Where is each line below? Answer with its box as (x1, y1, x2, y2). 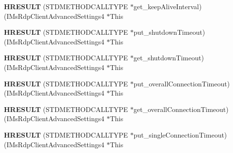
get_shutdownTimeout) (133, 53, 204, 63)
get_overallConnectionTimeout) (133, 104, 229, 114)
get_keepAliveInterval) (133, 1, 202, 11)
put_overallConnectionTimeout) (133, 78, 230, 88)
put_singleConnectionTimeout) (133, 129, 227, 139)
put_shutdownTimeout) (133, 27, 205, 37)
